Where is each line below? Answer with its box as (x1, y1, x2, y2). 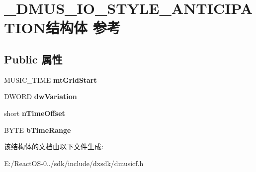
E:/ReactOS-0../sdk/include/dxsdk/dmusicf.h (4, 158, 144, 168)
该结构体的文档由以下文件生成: (4, 141, 103, 152)
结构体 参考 (46, 17, 121, 38)
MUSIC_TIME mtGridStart (4, 74, 97, 85)
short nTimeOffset (4, 108, 65, 118)
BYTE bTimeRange (4, 124, 71, 135)
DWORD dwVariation (4, 91, 77, 102)
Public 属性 (4, 51, 63, 66)
